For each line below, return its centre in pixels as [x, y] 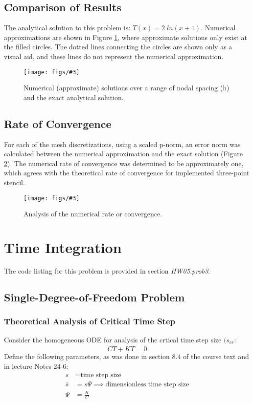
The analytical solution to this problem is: [67, 28]
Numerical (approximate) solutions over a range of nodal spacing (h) [126, 88]
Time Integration [63, 247]
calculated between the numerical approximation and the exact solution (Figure [124, 154]
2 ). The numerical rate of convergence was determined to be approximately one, [124, 163]
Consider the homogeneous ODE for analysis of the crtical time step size [113, 339]
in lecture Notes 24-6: [36, 366]
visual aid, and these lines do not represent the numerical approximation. [114, 56]
